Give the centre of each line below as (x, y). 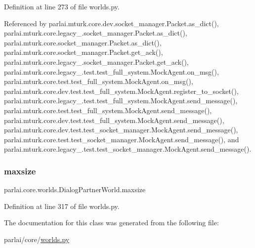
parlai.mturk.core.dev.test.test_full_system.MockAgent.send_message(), (114, 120)
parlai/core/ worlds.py (37, 239)
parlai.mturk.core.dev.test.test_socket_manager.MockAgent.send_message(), (121, 130)
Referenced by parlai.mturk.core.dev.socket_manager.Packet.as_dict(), (111, 23)
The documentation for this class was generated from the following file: (111, 223)
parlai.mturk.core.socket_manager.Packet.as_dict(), (83, 42)
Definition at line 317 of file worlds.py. (62, 206)
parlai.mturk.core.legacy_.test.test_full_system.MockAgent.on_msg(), (111, 71)
